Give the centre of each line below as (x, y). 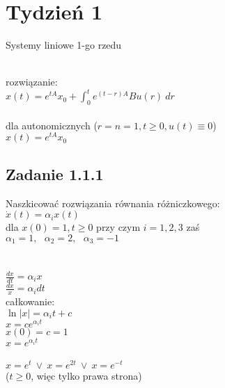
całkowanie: (30, 301)
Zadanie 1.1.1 (55, 173)
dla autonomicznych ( (52, 125)
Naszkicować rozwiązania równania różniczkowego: (113, 203)
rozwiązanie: (32, 82)
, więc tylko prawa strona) (86, 375)
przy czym (118, 227)
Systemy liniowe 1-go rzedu (64, 45)
